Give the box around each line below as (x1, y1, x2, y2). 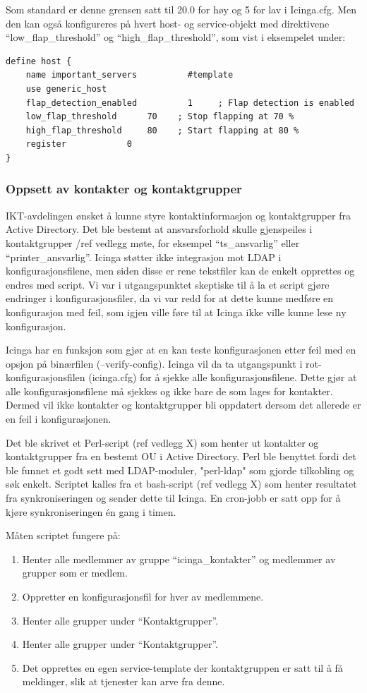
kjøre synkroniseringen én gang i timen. (6, 504, 176, 519)
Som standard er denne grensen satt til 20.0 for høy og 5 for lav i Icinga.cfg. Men (6, 2, 357, 16)
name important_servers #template (25, 70, 234, 80)
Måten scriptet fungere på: (6, 528, 121, 543)
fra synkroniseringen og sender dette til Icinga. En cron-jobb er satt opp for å (6, 490, 341, 505)
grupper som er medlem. (22, 565, 128, 580)
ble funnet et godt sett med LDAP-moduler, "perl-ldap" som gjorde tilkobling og (6, 462, 354, 477)
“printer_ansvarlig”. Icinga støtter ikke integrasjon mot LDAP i (6, 249, 282, 264)
